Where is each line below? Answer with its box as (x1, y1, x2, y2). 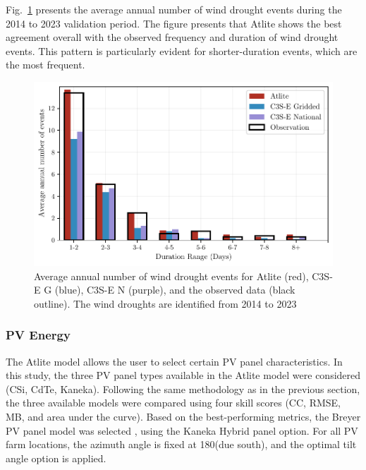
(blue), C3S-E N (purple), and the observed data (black (54, 282, 295, 297)
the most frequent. (6, 57, 85, 72)
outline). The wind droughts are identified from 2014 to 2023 (34, 296, 297, 311)
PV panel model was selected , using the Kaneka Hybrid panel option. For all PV (6, 423, 358, 438)
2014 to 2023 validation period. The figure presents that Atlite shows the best (6, 16, 342, 30)
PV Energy (6, 326, 71, 344)
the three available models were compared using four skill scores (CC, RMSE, (6, 395, 341, 410)
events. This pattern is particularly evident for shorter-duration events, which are (6, 43, 358, 58)
